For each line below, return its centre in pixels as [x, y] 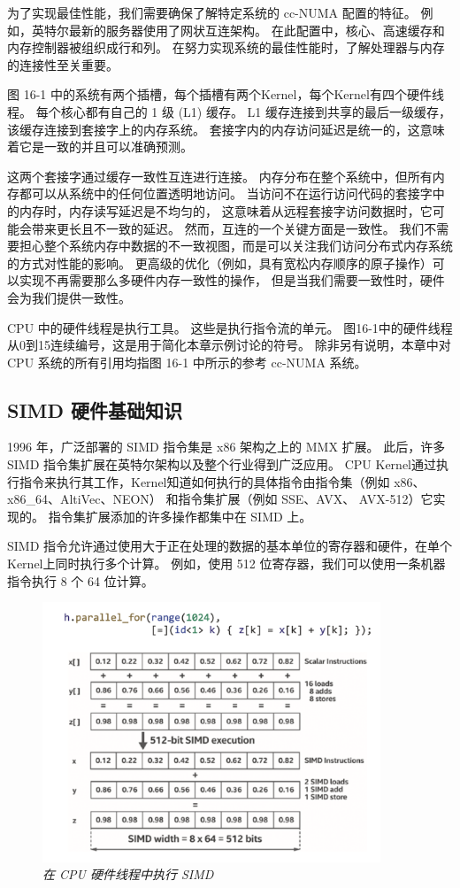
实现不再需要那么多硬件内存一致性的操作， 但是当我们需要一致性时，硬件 [232, 280]
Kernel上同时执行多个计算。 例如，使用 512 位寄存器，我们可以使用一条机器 [226, 564]
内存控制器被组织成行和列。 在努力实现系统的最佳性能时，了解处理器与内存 [226, 47]
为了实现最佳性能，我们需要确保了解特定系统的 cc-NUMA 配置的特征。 [212, 12]
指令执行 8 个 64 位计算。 [80, 580]
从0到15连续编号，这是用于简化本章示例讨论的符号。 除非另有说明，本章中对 [229, 345]
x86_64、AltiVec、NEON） [84, 499]
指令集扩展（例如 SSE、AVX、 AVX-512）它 [306, 499]
